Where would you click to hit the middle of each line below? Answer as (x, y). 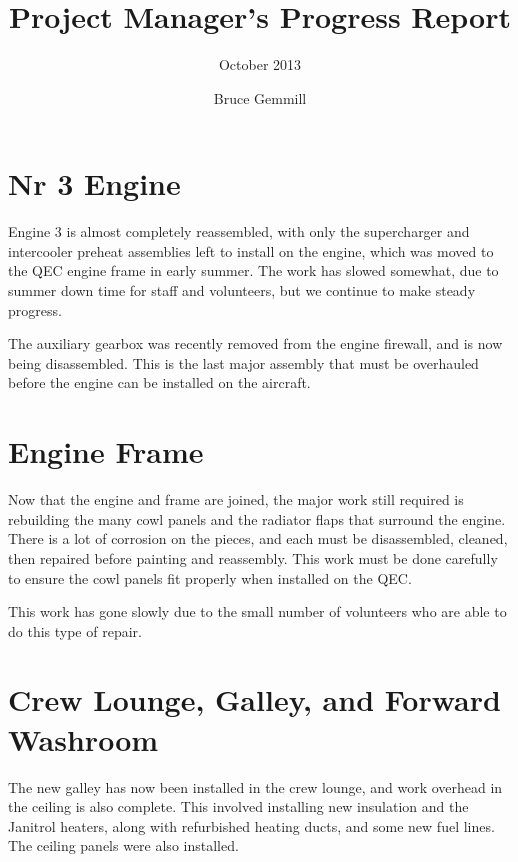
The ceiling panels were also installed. (123, 845)
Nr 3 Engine (94, 183)
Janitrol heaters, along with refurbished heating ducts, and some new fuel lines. (251, 825)
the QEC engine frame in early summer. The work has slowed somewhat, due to (253, 270)
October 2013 (260, 64)
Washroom (83, 738)
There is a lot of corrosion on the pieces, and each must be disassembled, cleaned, (258, 538)
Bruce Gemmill (260, 97)
